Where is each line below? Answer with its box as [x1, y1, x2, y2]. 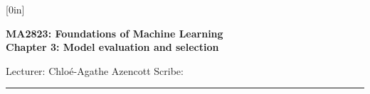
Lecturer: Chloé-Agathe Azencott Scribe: [6, 63, 184, 78]
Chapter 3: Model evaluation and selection [6, 40, 219, 54]
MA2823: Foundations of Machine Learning [6, 25, 223, 40]
